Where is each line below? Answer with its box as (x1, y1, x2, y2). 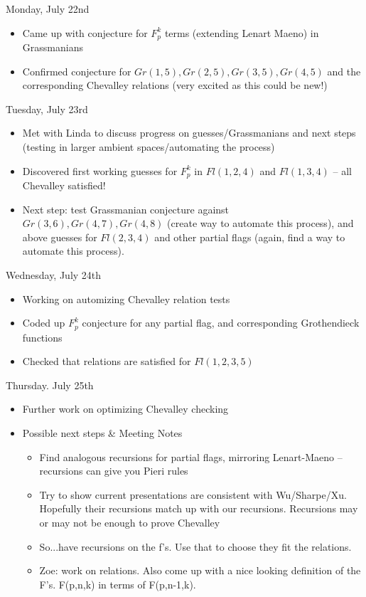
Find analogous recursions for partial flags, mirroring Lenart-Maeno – (39, 449, 343, 464)
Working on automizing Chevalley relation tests (22, 291, 230, 306)
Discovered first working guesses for (22, 163, 178, 178)
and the (327, 63, 361, 78)
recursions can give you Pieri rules (39, 463, 188, 478)
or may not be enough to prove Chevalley (39, 515, 220, 530)
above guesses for (22, 229, 97, 244)
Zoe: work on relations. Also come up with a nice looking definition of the (39, 563, 361, 578)
